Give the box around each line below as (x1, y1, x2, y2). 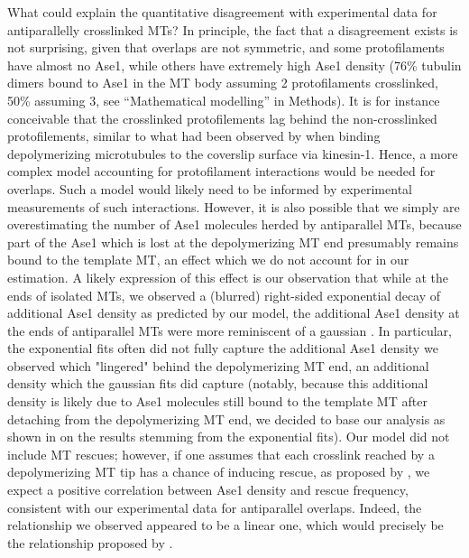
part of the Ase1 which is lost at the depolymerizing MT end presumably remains (7, 232, 459, 251)
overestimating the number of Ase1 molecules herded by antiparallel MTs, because (7, 215, 462, 234)
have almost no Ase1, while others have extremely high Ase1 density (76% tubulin (7, 55, 462, 74)
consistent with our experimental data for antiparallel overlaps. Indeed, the (7, 498, 422, 516)
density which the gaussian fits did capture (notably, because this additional (7, 374, 428, 393)
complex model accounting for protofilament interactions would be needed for (7, 162, 436, 181)
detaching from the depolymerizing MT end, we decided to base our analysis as (7, 409, 446, 428)
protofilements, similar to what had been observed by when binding (7, 126, 381, 145)
